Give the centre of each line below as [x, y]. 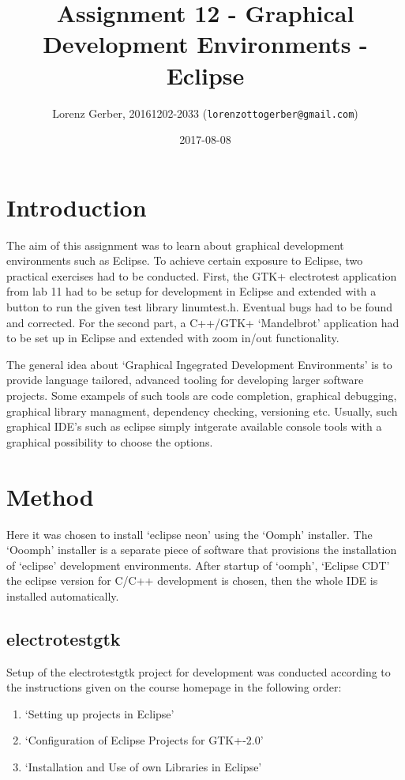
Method [50, 496]
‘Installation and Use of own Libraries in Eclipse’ [143, 767]
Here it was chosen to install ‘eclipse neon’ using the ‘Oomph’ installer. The [189, 534]
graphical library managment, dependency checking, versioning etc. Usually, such [202, 411]
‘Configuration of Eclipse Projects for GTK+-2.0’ [144, 740]
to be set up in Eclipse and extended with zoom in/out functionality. [173, 338]
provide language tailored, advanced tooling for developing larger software [185, 380]
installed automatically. [63, 595]
